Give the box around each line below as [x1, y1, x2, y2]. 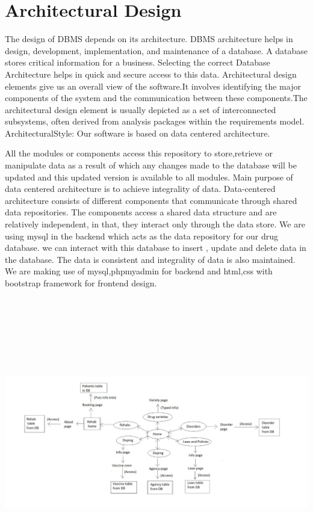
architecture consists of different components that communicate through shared [5, 194, 297, 206]
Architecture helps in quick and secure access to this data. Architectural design [5, 67, 297, 80]
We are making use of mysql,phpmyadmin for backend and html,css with [5, 265, 273, 277]
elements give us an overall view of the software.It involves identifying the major [5, 79, 301, 92]
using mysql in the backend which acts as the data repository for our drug [5, 229, 279, 242]
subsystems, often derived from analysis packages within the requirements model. [5, 115, 305, 128]
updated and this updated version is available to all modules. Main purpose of [5, 170, 293, 183]
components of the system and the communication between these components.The [5, 91, 308, 104]
